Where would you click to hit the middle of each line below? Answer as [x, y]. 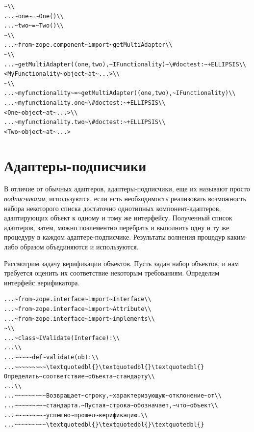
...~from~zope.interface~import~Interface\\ [78, 299]
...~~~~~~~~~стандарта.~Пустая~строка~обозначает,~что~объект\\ [111, 405]
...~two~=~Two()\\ [34, 26]
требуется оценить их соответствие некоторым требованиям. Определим [112, 273]
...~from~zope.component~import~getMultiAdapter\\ [88, 45]
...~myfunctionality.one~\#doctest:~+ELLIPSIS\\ [85, 103]
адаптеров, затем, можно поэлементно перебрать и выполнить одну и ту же [117, 227]
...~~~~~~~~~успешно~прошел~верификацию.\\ [76, 415]
